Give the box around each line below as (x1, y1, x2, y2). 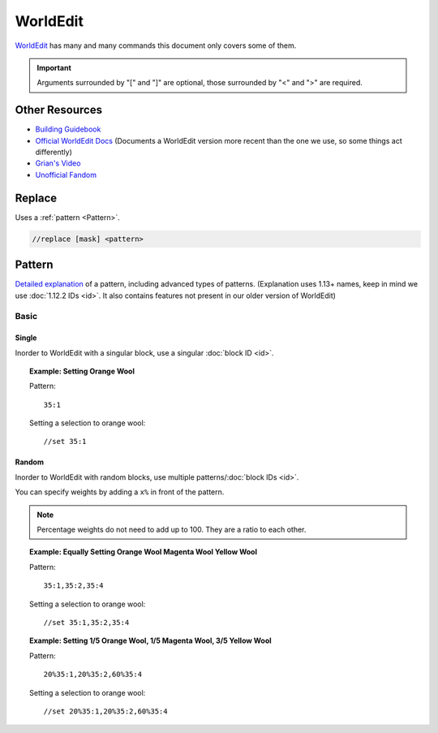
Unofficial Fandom (35, 170, 97, 179)
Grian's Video (35, 158, 81, 168)
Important (36, 63, 72, 72)
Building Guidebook (35, 124, 101, 134)
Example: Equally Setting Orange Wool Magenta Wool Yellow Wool (29, 547, 257, 557)
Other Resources (15, 103, 103, 117)
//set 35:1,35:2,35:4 (43, 618, 130, 627)
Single (15, 333, 37, 343)
